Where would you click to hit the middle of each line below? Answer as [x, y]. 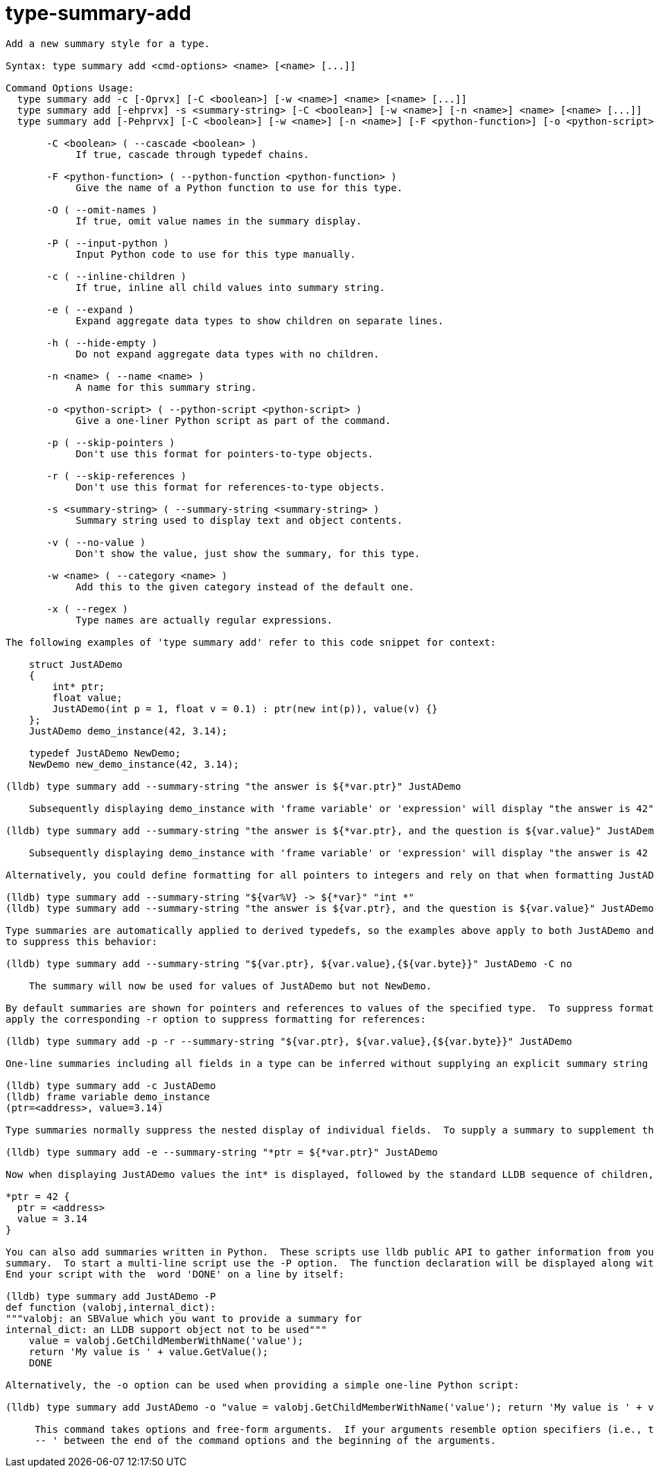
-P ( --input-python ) [108, 243]
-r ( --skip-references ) [117, 476]
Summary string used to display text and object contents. [239, 520]
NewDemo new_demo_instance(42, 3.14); [134, 764]
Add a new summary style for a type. [108, 43]
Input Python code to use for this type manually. [216, 254]
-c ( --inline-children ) [117, 276]
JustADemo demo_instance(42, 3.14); [128, 731]
